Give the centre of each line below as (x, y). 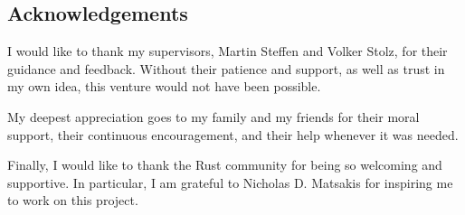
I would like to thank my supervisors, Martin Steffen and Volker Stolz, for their (228, 51)
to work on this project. (73, 200)
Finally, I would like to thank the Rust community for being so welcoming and (225, 165)
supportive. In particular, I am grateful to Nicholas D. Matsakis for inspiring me (230, 182)
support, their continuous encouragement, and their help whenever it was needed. (233, 134)
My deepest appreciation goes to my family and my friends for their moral (214, 116)
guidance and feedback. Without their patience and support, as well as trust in (226, 68)
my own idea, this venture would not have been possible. (164, 86)
